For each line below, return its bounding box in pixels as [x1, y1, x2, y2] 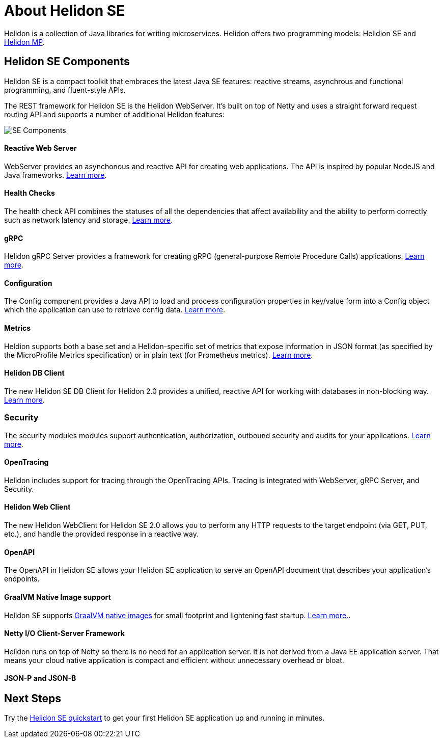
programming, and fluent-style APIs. [4, 85, 126, 94]
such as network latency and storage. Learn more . [4, 216, 173, 225]
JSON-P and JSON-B [4, 674, 76, 683]
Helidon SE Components [4, 55, 130, 68]
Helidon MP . [4, 37, 45, 46]
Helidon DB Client [4, 368, 65, 378]
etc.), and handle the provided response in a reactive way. [4, 529, 199, 539]
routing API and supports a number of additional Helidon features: [4, 110, 225, 119]
